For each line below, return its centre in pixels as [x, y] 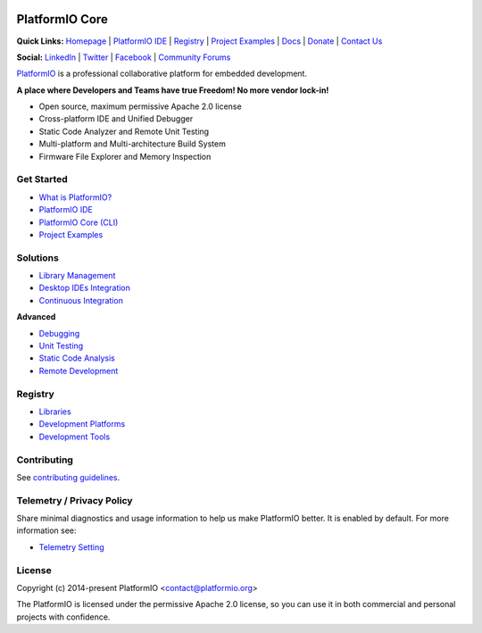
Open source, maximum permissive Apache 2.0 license [140, 106]
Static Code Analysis [77, 358]
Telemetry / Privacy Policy [75, 500]
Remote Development [79, 371]
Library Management [77, 276]
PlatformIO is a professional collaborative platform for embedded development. [162, 74]
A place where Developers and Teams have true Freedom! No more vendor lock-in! [173, 90]
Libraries [55, 412]
